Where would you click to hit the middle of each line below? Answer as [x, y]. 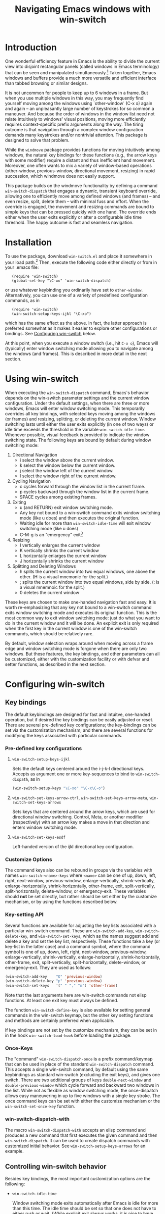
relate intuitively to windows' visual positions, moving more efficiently [76, 119]
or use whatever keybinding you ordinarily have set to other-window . [74, 290]
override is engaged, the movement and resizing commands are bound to [80, 206]
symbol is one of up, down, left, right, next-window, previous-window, [76, 952]
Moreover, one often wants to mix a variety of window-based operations [78, 165]
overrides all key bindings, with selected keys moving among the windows [80, 414]
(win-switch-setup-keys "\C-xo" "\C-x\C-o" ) [59, 788]
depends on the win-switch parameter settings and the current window [77, 398]
